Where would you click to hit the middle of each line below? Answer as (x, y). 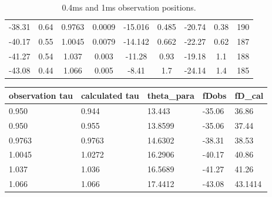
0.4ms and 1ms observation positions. (129, 7)
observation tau (41, 95)
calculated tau (110, 95)
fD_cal (249, 95)
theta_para (171, 95)
